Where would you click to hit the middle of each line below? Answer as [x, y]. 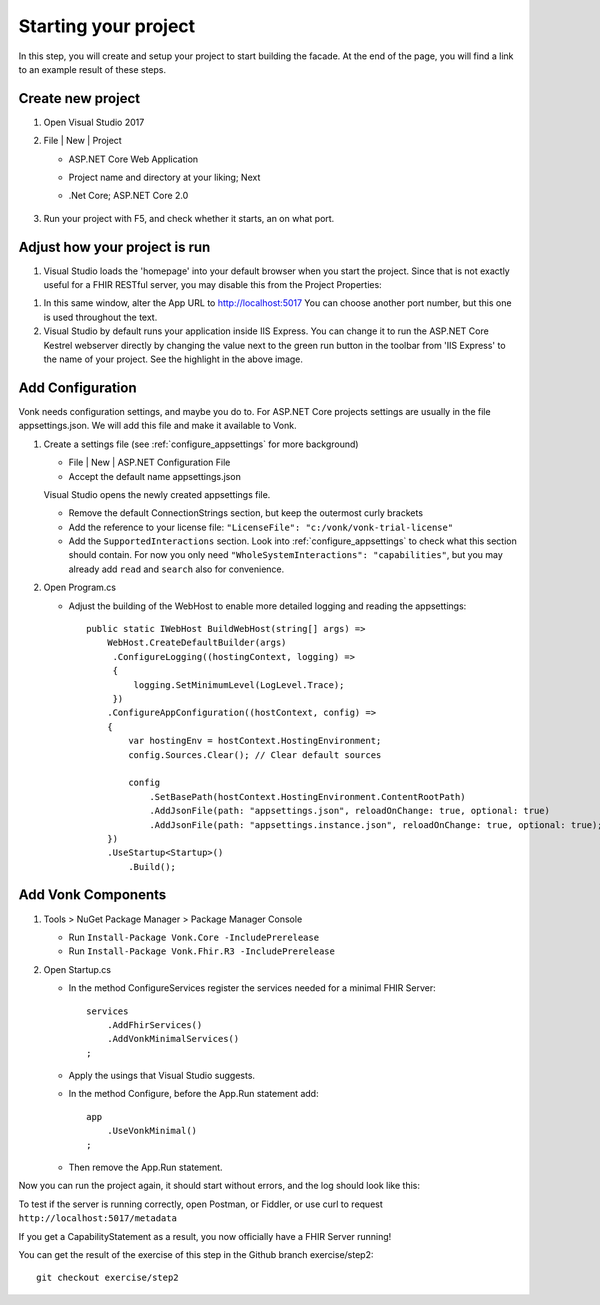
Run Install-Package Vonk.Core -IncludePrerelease [194, 937]
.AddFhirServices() [154, 1024]
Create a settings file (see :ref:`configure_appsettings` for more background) [201, 444]
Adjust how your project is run [114, 246]
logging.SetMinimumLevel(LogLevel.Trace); [239, 684]
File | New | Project [82, 141]
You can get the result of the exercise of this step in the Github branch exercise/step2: [196, 1254]
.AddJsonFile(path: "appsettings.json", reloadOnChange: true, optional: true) [349, 811]
